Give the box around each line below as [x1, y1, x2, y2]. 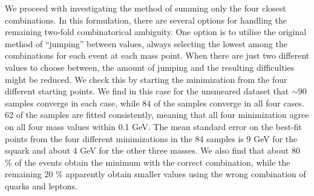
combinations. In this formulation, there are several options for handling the [5, 13, 287, 26]
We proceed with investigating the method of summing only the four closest [5, 2, 286, 14]
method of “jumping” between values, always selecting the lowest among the [5, 37, 287, 50]
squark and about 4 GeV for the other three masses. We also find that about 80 [5, 144, 300, 157]
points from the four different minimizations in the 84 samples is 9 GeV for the [5, 132, 298, 145]
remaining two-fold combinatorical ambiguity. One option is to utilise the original [5, 25, 307, 38]
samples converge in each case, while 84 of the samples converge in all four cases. [5, 96, 304, 109]
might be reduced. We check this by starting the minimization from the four [5, 73, 287, 85]
